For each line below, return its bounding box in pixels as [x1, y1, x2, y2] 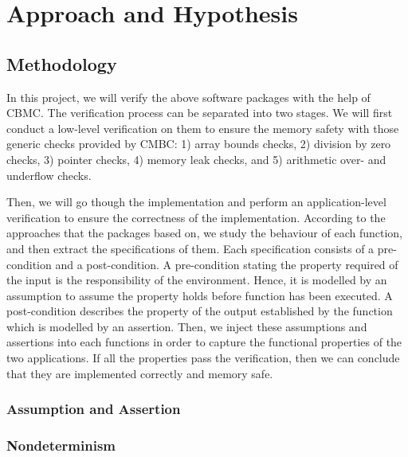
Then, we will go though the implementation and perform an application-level [6, 193, 386, 210]
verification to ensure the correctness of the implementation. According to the [6, 209, 386, 225]
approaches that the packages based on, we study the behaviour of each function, [6, 225, 402, 241]
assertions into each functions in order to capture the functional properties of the [6, 334, 402, 350]
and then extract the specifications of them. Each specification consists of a [6, 240, 375, 256]
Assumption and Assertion [6, 399, 181, 419]
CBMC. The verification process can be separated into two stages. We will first [6, 104, 393, 121]
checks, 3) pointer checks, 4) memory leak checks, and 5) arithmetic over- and [6, 150, 386, 167]
